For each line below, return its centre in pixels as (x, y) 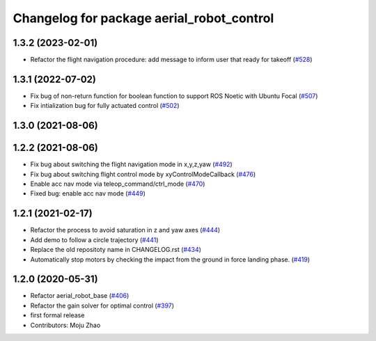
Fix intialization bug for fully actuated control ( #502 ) (105, 106)
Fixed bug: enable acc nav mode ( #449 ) (88, 193)
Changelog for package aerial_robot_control (143, 18)
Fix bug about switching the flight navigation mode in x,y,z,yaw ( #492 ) (131, 164)
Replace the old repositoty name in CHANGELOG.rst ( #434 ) (116, 250)
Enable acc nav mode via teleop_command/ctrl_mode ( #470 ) (118, 184)
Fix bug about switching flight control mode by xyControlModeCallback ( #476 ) (143, 174)
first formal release (57, 315)
